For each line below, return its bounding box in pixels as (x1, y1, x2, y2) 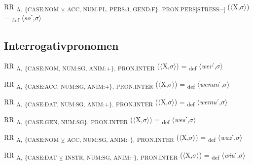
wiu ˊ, (224, 150, 239, 160)
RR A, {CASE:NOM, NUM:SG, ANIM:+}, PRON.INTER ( (4, 61, 160, 72)
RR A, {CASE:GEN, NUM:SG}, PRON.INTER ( (4, 114, 133, 126)
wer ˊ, (201, 61, 217, 71)
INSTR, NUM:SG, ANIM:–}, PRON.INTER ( (65, 150, 183, 161)
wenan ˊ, (200, 78, 223, 89)
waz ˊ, (220, 132, 236, 142)
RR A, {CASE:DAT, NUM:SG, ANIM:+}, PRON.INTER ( (4, 96, 158, 108)
